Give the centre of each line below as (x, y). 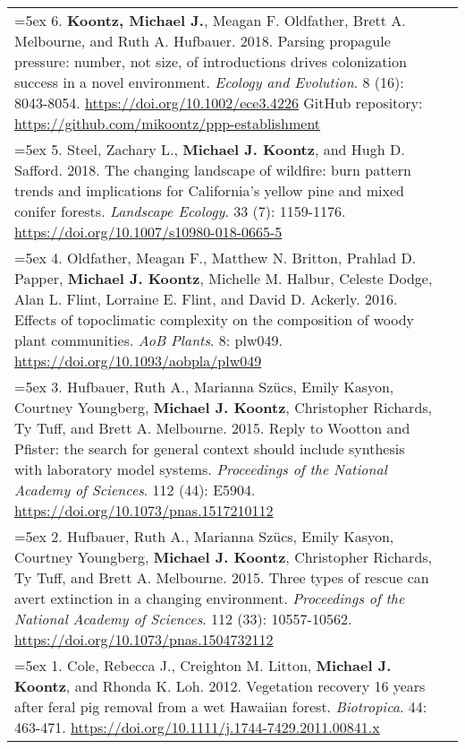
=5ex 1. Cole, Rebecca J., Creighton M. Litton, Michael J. (203, 665)
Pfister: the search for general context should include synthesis (210, 448)
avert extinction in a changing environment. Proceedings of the (210, 598)
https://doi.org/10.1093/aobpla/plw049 (138, 361)
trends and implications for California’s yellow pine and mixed (210, 190)
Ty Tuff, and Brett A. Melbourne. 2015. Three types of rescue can (222, 577)
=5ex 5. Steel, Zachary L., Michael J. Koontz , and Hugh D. (210, 149)
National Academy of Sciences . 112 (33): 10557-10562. (183, 619)
